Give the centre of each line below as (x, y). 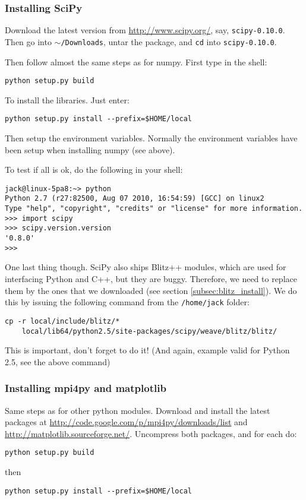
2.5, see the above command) (58, 361)
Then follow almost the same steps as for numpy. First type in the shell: (136, 61)
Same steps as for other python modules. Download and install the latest (138, 410)
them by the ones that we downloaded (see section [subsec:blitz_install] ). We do (151, 290)
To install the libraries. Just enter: (67, 99)
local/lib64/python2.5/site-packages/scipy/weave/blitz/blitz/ (149, 331)
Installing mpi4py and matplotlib (86, 388)
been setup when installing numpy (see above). (90, 149)
